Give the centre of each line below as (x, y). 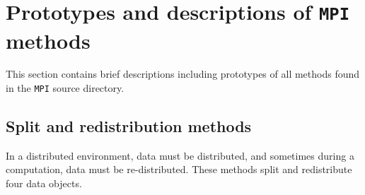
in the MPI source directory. (65, 88)
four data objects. (44, 183)
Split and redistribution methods (129, 126)
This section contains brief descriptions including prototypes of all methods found (183, 74)
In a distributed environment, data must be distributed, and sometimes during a (180, 155)
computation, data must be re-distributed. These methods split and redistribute (179, 169)
